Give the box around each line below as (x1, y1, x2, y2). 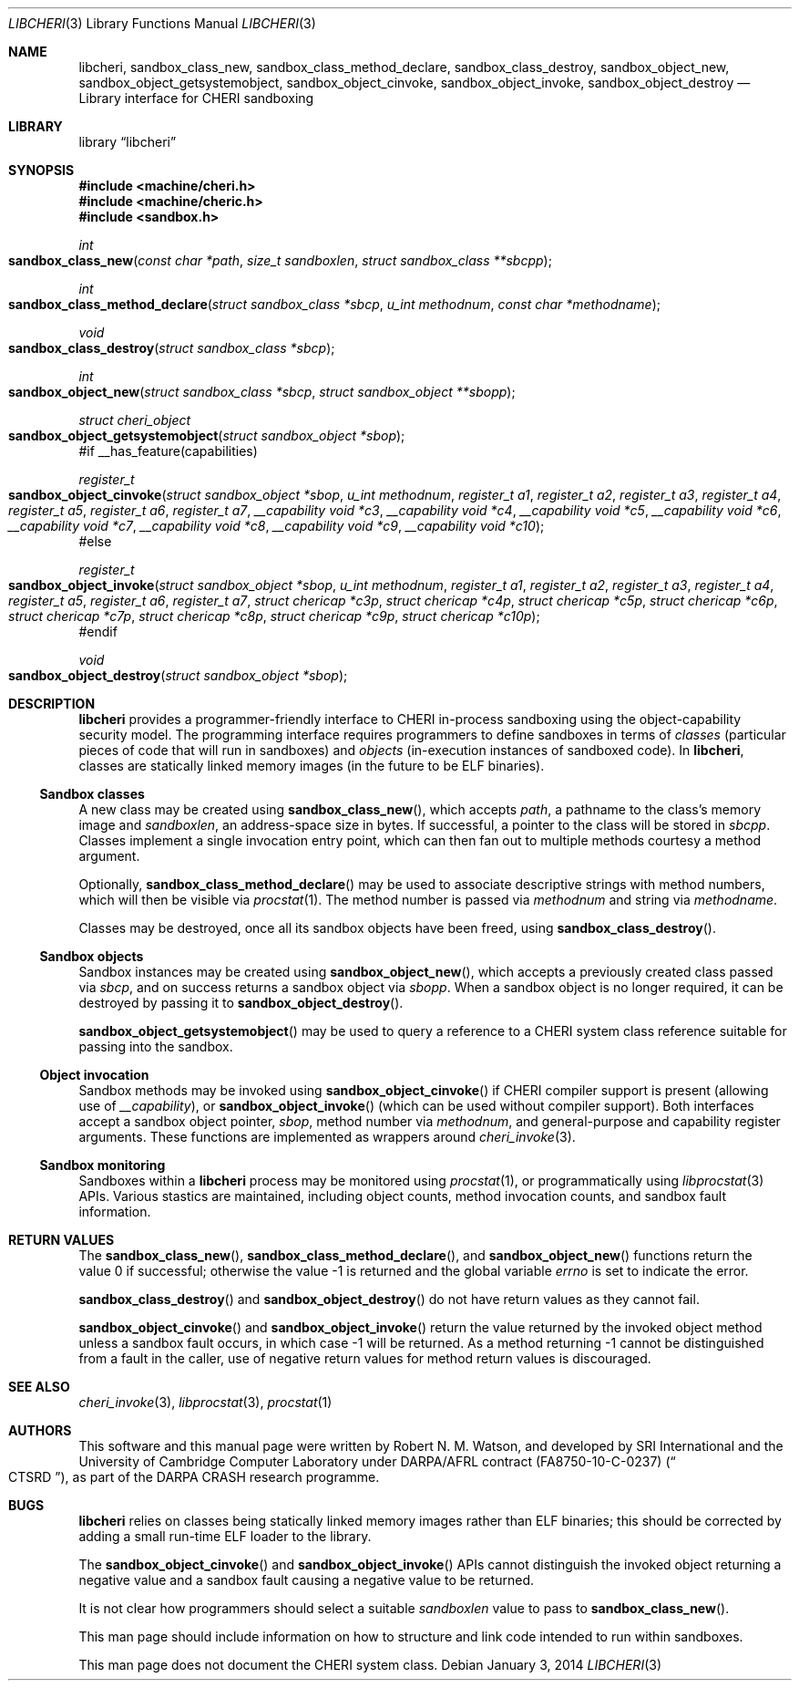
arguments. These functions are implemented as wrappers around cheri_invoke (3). (78, 1129, 576, 1144)
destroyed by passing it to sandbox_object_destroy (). (78, 995, 404, 1010)
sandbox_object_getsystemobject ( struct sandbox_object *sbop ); (8, 428, 405, 443)
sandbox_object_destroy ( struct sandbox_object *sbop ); (8, 668, 348, 683)
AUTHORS (8, 1423, 72, 1438)
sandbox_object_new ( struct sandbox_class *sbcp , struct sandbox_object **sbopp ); (8, 384, 516, 399)
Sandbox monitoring (39, 1157, 166, 1173)
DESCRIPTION (8, 696, 96, 711)
